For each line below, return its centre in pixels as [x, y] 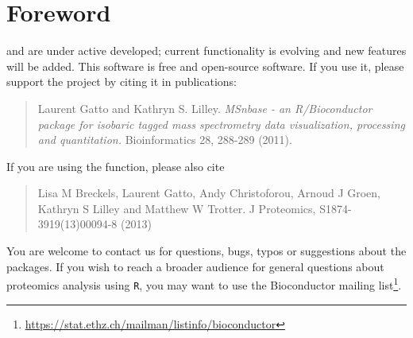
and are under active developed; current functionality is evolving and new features [206, 51]
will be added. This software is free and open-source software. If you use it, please [205, 66]
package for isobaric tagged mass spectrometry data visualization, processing [221, 124]
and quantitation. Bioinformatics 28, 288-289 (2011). [165, 140]
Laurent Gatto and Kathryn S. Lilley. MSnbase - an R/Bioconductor [205, 108]
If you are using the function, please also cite [116, 166]
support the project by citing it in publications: [122, 82]
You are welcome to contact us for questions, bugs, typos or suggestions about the [206, 251]
